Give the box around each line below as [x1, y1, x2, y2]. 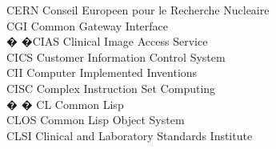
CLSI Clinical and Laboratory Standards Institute [6, 127, 253, 143]
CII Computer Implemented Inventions [6, 64, 198, 81]
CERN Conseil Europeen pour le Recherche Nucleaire [6, 2, 270, 18]
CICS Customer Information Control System [6, 48, 226, 65]
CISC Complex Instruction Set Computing [6, 79, 216, 96]
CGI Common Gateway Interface [6, 17, 169, 34]
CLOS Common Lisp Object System [6, 111, 185, 128]
